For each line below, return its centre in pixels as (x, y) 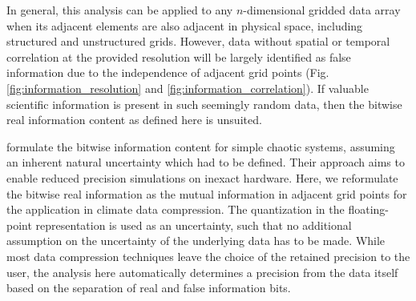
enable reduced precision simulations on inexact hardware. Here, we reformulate (202, 177)
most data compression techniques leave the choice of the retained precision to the (208, 256)
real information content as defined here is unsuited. (134, 120)
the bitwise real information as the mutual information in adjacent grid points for (207, 193)
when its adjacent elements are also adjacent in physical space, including (185, 25)
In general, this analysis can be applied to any (120, 10)
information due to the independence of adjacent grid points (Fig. (168, 72)
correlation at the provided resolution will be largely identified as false (179, 56)
